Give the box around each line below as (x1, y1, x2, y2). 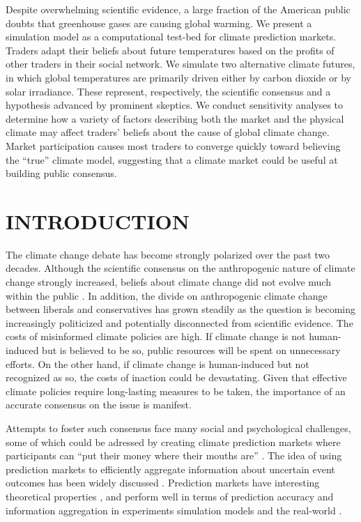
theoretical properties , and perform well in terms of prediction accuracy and (6, 489, 334, 503)
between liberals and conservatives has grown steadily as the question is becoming (6, 302, 355, 316)
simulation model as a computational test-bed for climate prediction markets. (6, 29, 337, 44)
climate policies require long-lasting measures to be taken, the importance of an (6, 383, 346, 398)
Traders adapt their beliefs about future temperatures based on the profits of (6, 43, 335, 57)
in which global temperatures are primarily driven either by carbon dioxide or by (6, 70, 351, 84)
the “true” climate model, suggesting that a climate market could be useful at (6, 152, 338, 167)
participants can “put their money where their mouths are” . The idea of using (6, 448, 342, 463)
